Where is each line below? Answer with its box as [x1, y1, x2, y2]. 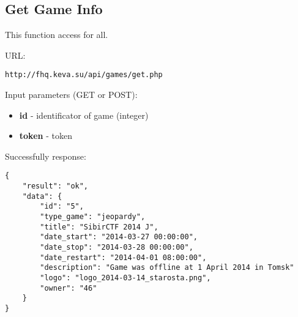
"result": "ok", [22, 182, 89, 191]
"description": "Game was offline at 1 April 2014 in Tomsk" [40, 263, 294, 272]
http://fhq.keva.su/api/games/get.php [5, 70, 163, 80]
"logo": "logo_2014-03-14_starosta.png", [40, 273, 211, 282]
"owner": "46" [40, 283, 97, 293]
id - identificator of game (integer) [19, 108, 149, 121]
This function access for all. [5, 28, 108, 41]
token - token [19, 129, 72, 142]
